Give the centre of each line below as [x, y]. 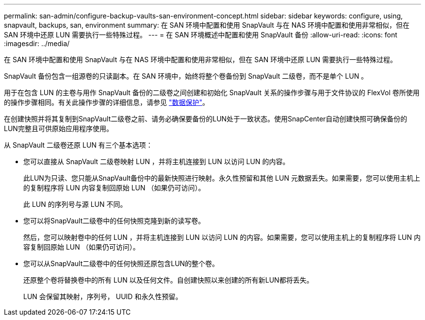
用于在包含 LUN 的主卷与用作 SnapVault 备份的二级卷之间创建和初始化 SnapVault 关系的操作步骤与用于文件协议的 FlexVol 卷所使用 [212, 93]
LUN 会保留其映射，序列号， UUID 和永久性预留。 [103, 296]
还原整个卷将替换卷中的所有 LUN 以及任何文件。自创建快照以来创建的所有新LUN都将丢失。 [168, 280]
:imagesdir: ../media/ [37, 43]
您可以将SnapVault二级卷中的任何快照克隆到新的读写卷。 [114, 221]
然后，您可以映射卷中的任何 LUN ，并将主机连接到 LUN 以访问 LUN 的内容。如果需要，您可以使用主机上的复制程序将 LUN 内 [222, 237]
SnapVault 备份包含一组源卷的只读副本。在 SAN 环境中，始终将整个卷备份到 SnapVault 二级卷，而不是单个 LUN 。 [186, 76]
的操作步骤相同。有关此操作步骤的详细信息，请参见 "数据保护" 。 [106, 102]
